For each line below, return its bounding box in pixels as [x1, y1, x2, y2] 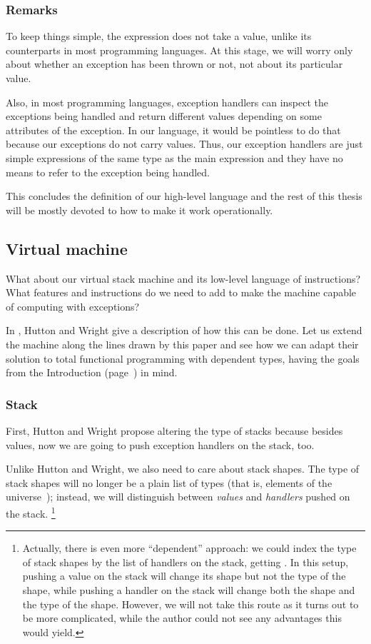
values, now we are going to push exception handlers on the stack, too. [6, 437, 315, 452]
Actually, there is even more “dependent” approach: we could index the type [22, 540, 357, 555]
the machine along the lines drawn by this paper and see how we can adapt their [6, 336, 359, 351]
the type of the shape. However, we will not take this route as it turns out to [22, 596, 359, 611]
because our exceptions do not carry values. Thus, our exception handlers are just [6, 136, 363, 151]
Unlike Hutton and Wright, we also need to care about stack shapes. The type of [6, 461, 360, 476]
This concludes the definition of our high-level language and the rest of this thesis [6, 188, 362, 203]
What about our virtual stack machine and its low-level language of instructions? [6, 271, 361, 286]
